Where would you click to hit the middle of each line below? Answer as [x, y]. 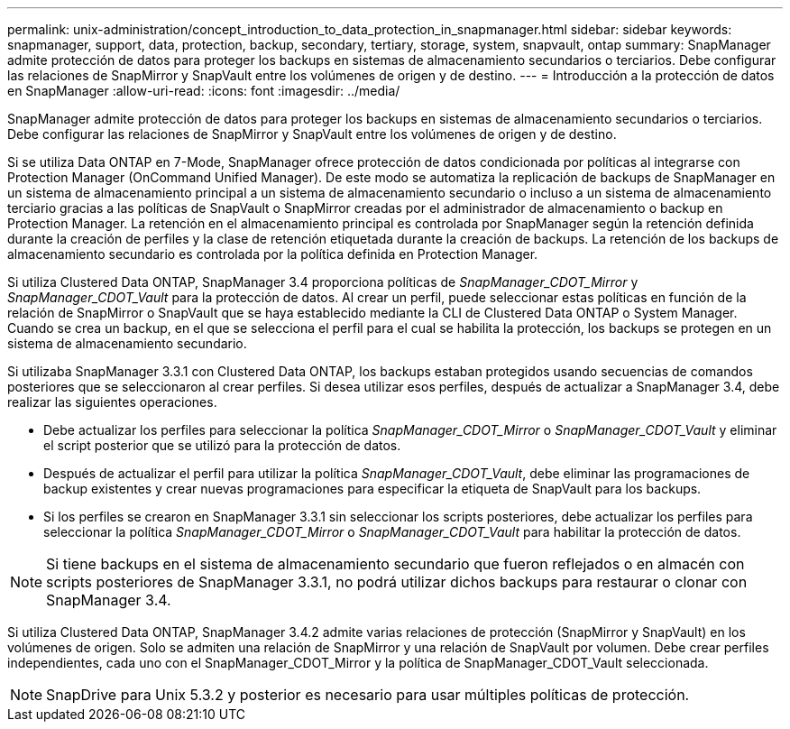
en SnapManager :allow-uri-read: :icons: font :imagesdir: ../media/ [204, 91]
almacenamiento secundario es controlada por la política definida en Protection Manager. [273, 254]
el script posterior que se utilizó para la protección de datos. [222, 445]
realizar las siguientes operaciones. [112, 402]
